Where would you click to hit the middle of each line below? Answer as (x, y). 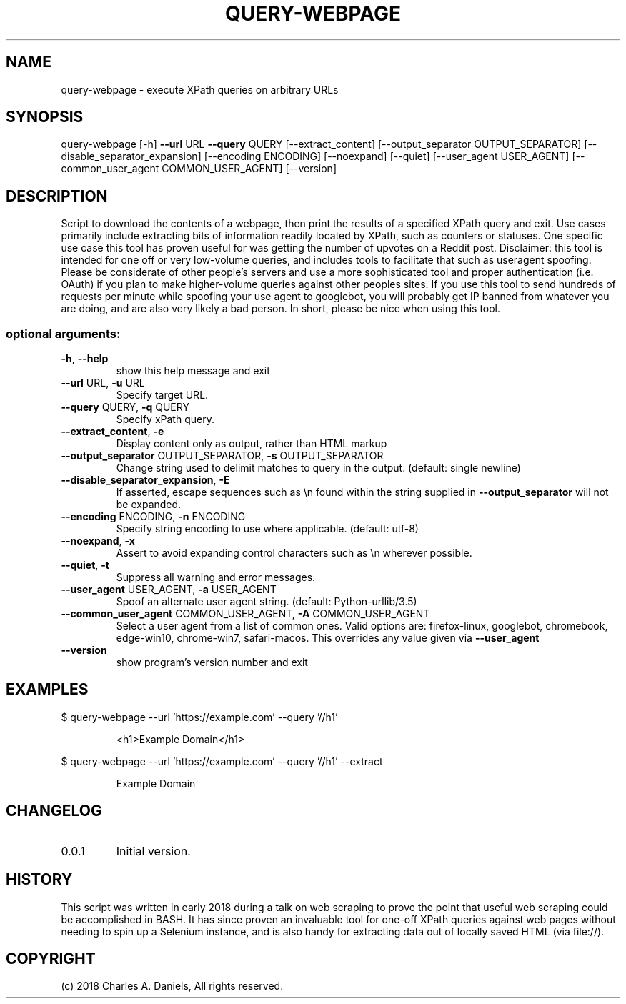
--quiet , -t (85, 565)
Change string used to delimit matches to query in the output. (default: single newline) (318, 468)
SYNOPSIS (45, 117)
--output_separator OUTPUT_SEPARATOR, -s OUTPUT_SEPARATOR (222, 456)
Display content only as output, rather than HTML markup (252, 444)
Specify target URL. (162, 395)
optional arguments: (63, 333)
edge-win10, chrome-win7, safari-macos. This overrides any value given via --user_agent (328, 638)
